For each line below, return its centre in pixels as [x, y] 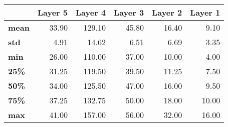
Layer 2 [167, 12]
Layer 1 [205, 12]
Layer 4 [91, 12]
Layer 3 [129, 12]
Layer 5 [52, 12]
